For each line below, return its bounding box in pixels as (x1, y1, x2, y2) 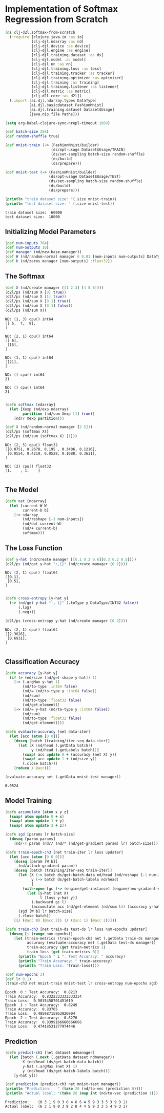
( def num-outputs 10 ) (5, 245, 49, 250)
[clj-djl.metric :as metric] (31, 89, 91, 94)
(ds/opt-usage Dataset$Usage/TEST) (48, 174, 121, 179)
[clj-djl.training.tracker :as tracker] (31, 71, 115, 76)
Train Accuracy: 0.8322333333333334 (5, 994, 82, 999)
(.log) (18, 605, 32, 610)
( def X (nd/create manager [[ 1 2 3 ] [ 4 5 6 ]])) (5, 285, 104, 290)
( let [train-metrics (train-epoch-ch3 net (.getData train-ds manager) (14, 936, 163, 941)
